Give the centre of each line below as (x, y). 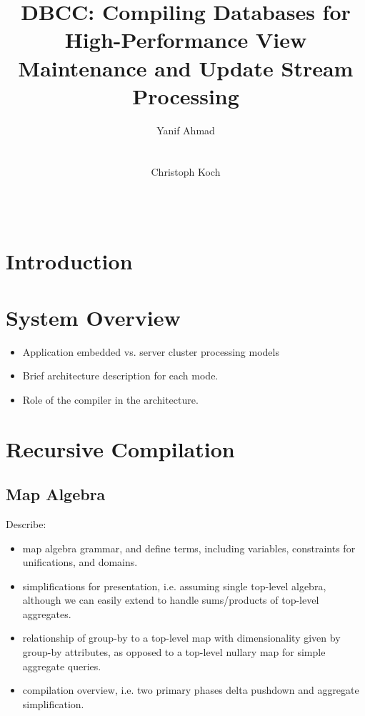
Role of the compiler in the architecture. (110, 399)
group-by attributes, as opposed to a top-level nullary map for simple (174, 652)
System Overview (93, 317)
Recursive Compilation (120, 448)
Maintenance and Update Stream (186, 68)
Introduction (69, 261)
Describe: (26, 523)
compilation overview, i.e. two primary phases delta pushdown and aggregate (191, 690)
